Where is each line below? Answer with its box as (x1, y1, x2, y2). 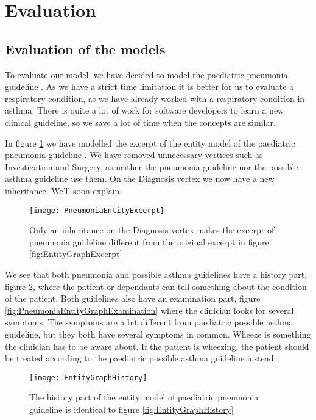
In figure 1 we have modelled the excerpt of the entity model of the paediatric (5, 136, 295, 149)
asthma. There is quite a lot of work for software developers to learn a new (5, 104, 284, 117)
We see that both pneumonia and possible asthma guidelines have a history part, (5, 267, 307, 280)
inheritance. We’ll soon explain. (5, 184, 122, 197)
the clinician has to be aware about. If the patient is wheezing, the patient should (5, 339, 309, 352)
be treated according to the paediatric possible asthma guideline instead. (5, 352, 276, 364)
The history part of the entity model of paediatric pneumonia (29, 391, 259, 404)
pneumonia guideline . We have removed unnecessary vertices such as (5, 148, 263, 161)
